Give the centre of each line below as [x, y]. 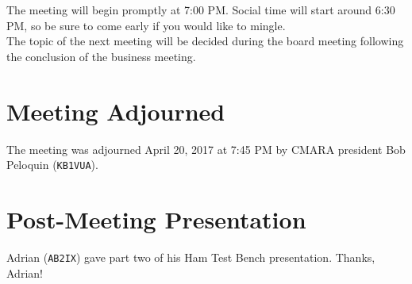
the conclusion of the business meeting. [101, 56]
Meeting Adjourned [116, 111]
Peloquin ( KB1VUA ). [52, 165]
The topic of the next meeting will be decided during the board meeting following [205, 41]
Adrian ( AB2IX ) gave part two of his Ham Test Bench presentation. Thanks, [191, 257]
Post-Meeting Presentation [156, 219]
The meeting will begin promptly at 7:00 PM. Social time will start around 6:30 [201, 10]
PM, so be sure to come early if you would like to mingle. [146, 25]
